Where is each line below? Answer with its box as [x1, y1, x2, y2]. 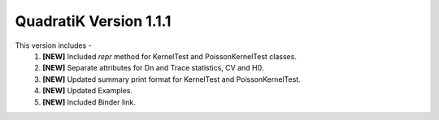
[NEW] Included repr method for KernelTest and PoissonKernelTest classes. [42, 51, 297, 61]
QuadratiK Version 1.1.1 [15, 12, 172, 30]
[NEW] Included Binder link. [42, 97, 136, 107]
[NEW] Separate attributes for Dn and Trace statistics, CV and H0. [42, 63, 264, 73]
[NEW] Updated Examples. [42, 86, 133, 96]
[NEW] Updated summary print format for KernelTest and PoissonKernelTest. [42, 74, 301, 84]
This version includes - [15, 41, 93, 50]
